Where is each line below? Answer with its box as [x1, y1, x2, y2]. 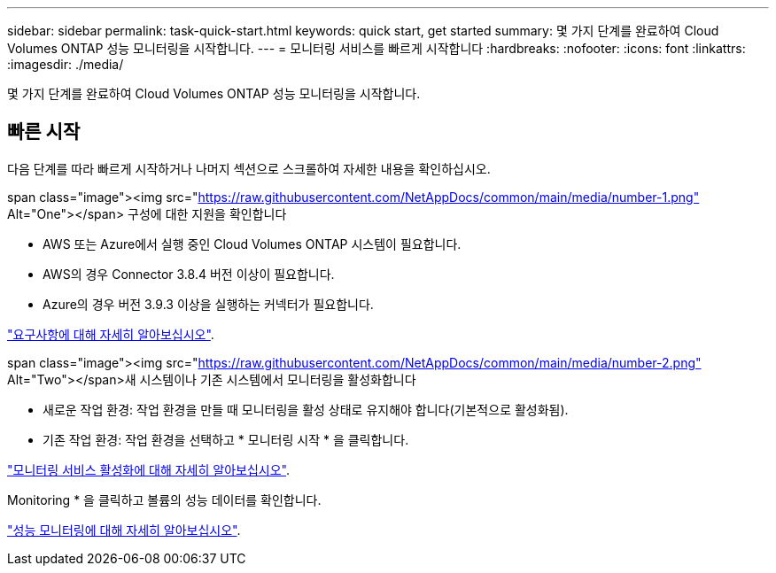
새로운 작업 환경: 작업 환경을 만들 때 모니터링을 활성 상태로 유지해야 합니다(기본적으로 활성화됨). [43, 401, 569, 417]
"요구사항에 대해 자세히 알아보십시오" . [7, 326, 214, 342]
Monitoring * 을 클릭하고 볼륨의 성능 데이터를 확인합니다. [7, 492, 322, 507]
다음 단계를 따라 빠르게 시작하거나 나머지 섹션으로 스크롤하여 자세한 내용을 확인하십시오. [7, 160, 491, 176]
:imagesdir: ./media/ [7, 57, 124, 72]
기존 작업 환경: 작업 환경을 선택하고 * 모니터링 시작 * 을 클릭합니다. [43, 431, 409, 447]
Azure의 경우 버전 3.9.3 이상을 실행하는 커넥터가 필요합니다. [43, 296, 374, 312]
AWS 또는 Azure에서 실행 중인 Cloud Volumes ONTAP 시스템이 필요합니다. [43, 236, 462, 252]
